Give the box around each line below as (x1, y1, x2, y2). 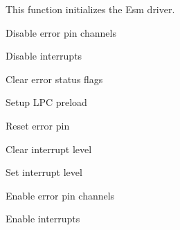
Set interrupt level (6, 165, 82, 179)
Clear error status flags (6, 71, 103, 86)
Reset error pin (6, 118, 70, 132)
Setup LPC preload (6, 95, 87, 109)
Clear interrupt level (6, 141, 92, 156)
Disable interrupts (6, 48, 82, 63)
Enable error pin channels (6, 188, 115, 202)
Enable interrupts (6, 211, 80, 226)
